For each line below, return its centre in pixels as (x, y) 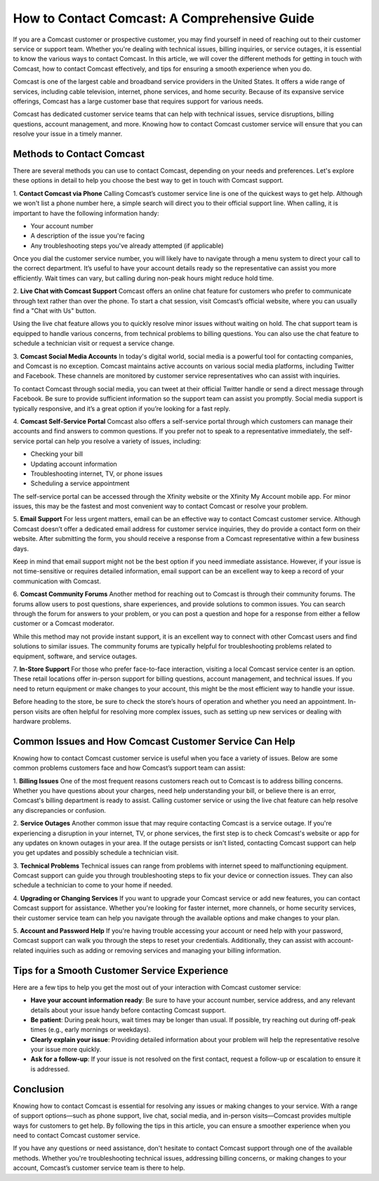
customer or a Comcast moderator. (64, 624)
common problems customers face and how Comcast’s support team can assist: (129, 768)
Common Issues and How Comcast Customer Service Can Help (154, 741)
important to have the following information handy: (86, 213)
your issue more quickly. (66, 1050)
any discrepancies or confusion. (60, 810)
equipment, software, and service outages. (75, 656)
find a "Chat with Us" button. (55, 311)
